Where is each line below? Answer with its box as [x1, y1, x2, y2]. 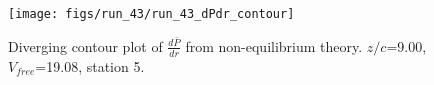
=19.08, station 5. [35, 55, 145, 76]
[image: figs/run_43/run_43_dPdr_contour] [8, 7, 295, 21]
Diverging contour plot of [8, 35, 163, 56]
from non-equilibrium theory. [185, 35, 363, 56]
